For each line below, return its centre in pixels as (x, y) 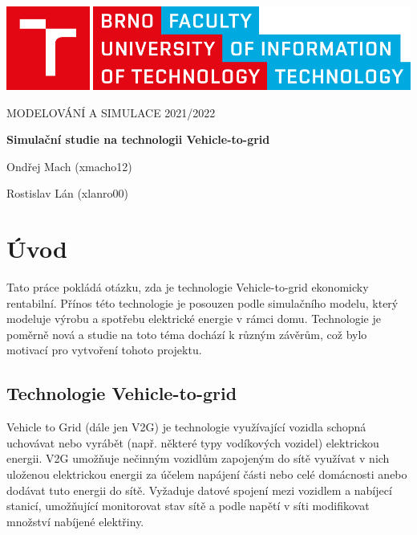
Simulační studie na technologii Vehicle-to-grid (138, 139)
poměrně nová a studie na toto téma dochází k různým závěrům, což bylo (187, 334)
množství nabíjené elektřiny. (75, 521)
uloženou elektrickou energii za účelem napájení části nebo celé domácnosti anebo (207, 474)
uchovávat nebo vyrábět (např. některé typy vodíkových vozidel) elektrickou (193, 442)
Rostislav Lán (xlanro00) (67, 193)
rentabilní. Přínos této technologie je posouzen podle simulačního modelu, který (202, 302)
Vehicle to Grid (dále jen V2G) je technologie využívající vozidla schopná (186, 427)
